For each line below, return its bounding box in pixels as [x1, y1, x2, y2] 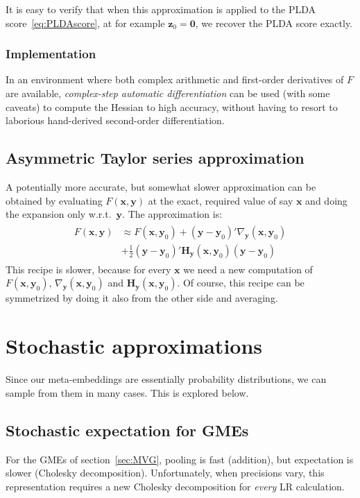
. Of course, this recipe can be [177, 275, 305, 290]
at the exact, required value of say [148, 193, 293, 207]
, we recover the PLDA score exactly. [195, 15, 353, 30]
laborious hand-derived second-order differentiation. [6, 113, 225, 128]
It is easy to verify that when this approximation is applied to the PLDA [6, 2, 316, 16]
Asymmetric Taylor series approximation [6, 147, 305, 169]
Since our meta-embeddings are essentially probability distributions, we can [6, 372, 327, 386]
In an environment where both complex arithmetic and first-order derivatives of [6, 72, 344, 87]
